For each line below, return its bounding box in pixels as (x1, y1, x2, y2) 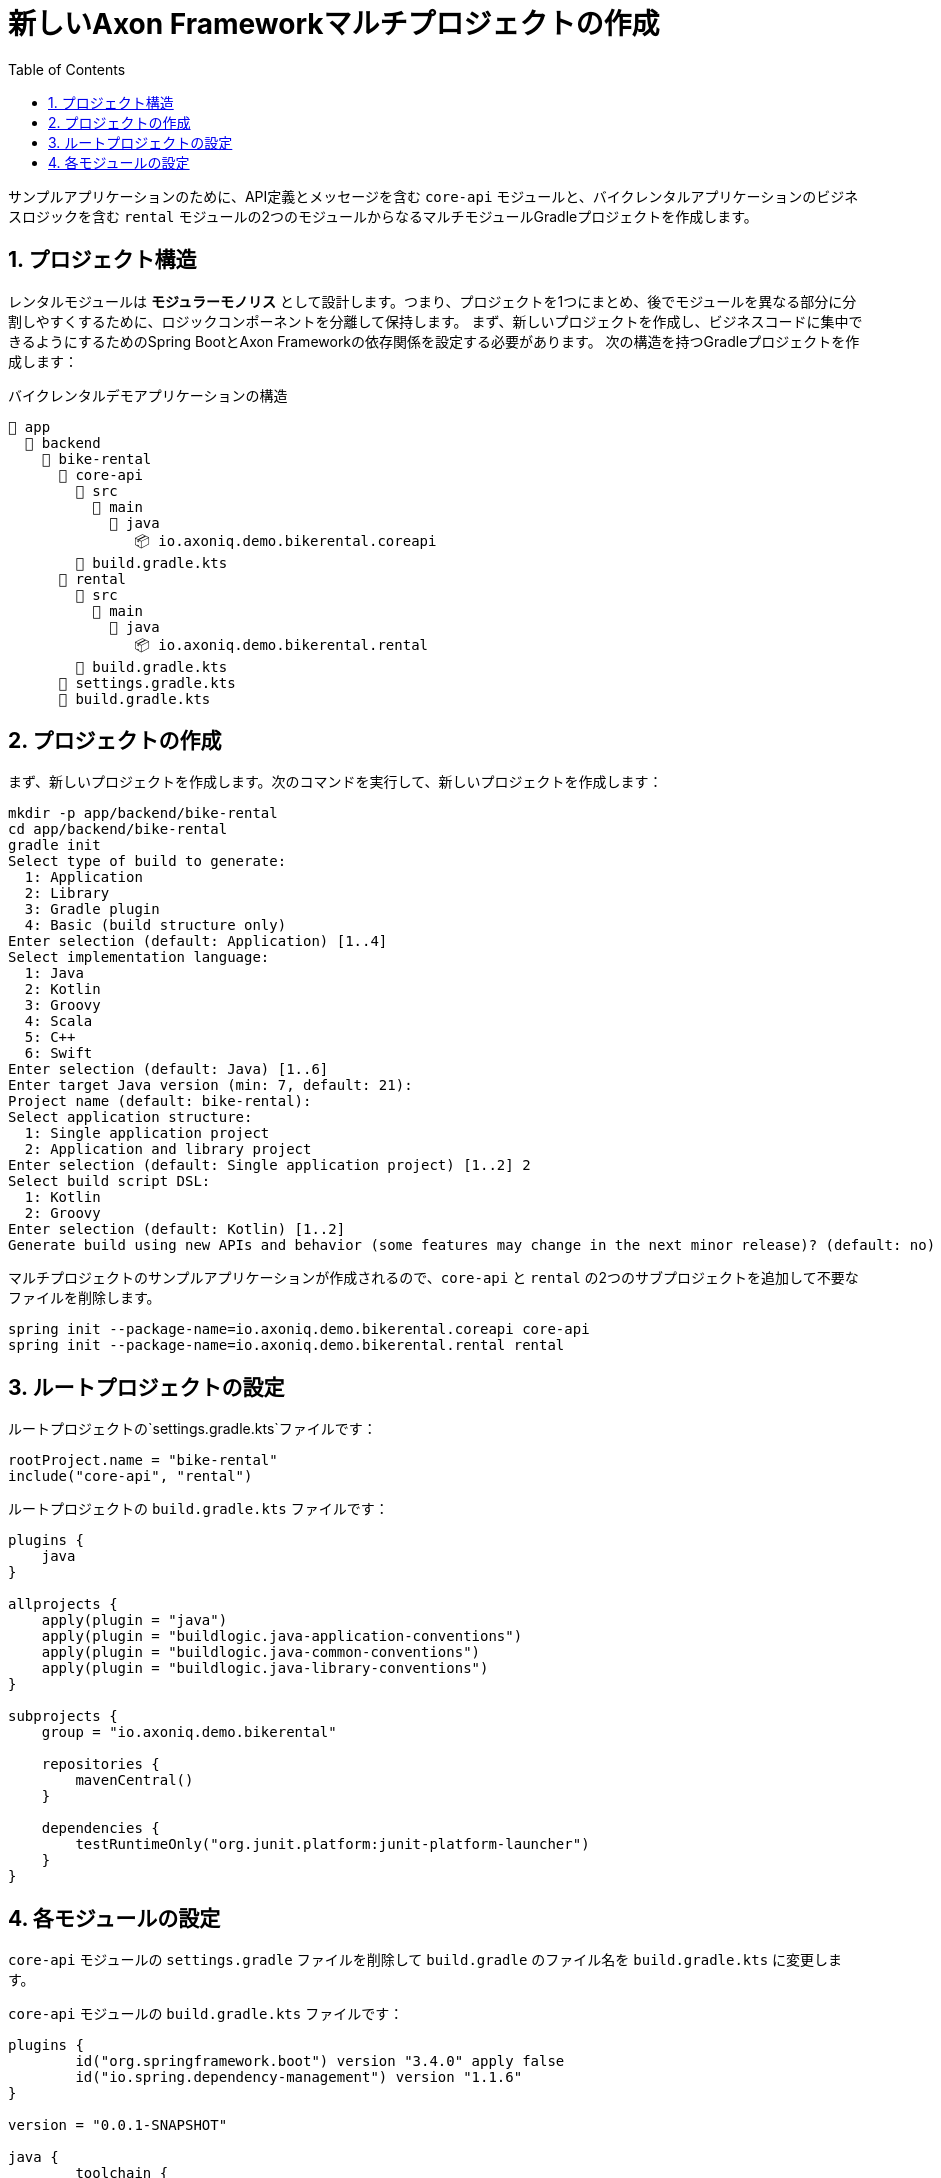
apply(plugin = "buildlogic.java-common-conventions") (41, 1644, 481, 1661)
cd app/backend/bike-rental (8, 821, 228, 838)
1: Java (24, 965, 84, 982)
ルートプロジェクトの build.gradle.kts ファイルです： (8, 1500, 389, 1518)
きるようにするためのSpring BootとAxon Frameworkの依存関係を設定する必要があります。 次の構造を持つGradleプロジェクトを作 (8, 332, 860, 350)
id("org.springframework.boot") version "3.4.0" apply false (75, 2053, 565, 2070)
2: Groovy (24, 1205, 101, 1222)
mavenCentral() (75, 1772, 194, 1789)
